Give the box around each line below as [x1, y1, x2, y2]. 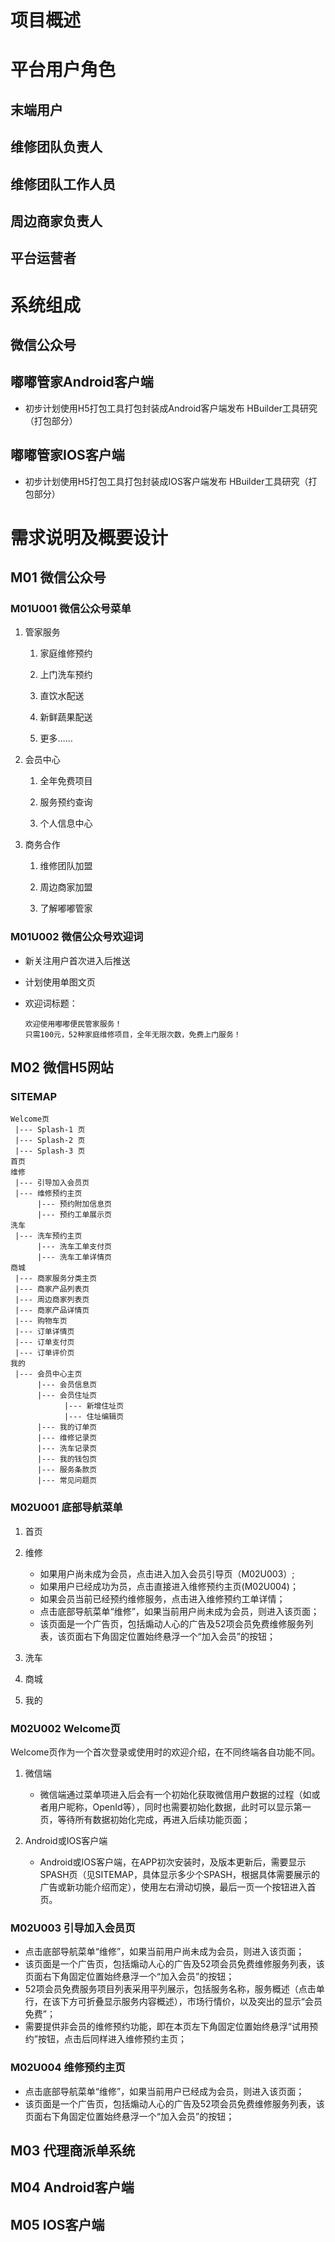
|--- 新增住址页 [63, 1401, 125, 1411]
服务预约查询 [39, 796, 93, 808]
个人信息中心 [39, 817, 93, 830]
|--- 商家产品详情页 [14, 1306, 90, 1316]
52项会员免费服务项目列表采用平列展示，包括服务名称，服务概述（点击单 [24, 1983, 325, 1995]
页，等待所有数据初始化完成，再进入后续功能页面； [39, 1813, 251, 1825]
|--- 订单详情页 [14, 1327, 75, 1337]
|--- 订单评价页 [14, 1348, 75, 1358]
